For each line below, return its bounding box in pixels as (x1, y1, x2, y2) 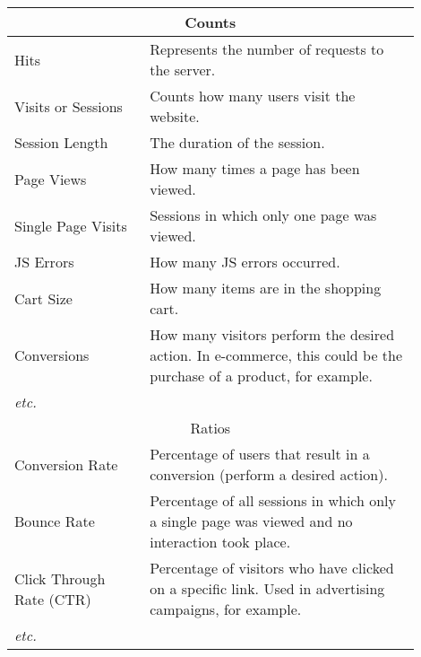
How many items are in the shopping (150, 277, 382, 298)
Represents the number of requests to (150, 39, 384, 59)
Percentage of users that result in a (150, 443, 370, 464)
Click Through (14, 567, 106, 589)
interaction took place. (150, 531, 291, 552)
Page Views (14, 168, 87, 189)
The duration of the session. (150, 132, 325, 153)
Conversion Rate (14, 453, 118, 475)
